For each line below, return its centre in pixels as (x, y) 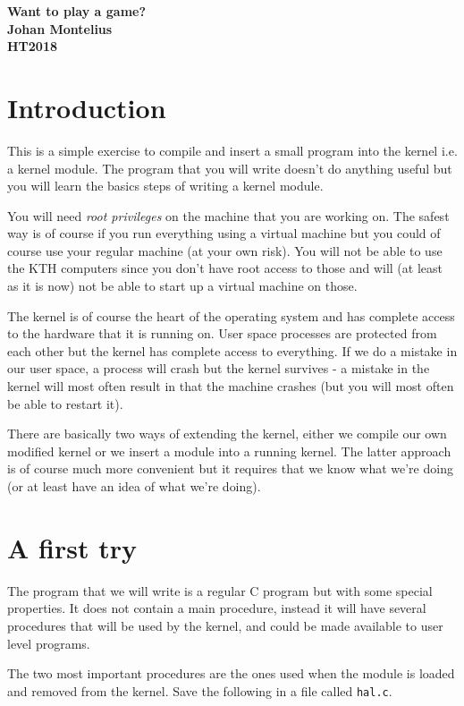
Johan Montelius (60, 28)
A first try (72, 547)
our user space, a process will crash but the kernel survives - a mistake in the (219, 368)
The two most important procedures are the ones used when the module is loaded (231, 673)
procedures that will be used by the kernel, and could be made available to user (225, 625)
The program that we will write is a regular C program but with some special (220, 590)
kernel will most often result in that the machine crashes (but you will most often (231, 386)
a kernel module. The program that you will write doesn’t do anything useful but (230, 168)
